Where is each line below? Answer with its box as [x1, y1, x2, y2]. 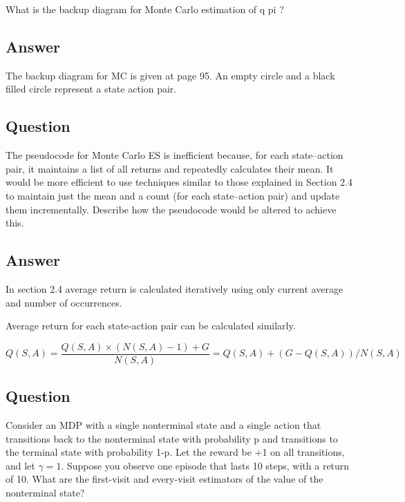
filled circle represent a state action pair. [6, 81, 177, 96]
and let [6, 458, 35, 472]
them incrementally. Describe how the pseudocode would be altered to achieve [6, 202, 337, 216]
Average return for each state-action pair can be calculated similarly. [6, 318, 296, 333]
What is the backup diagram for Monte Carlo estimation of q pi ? [6, 2, 284, 16]
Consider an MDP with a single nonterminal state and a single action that [6, 418, 321, 432]
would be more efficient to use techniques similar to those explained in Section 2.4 [6, 175, 353, 189]
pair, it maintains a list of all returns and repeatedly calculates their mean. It [6, 161, 334, 175]
